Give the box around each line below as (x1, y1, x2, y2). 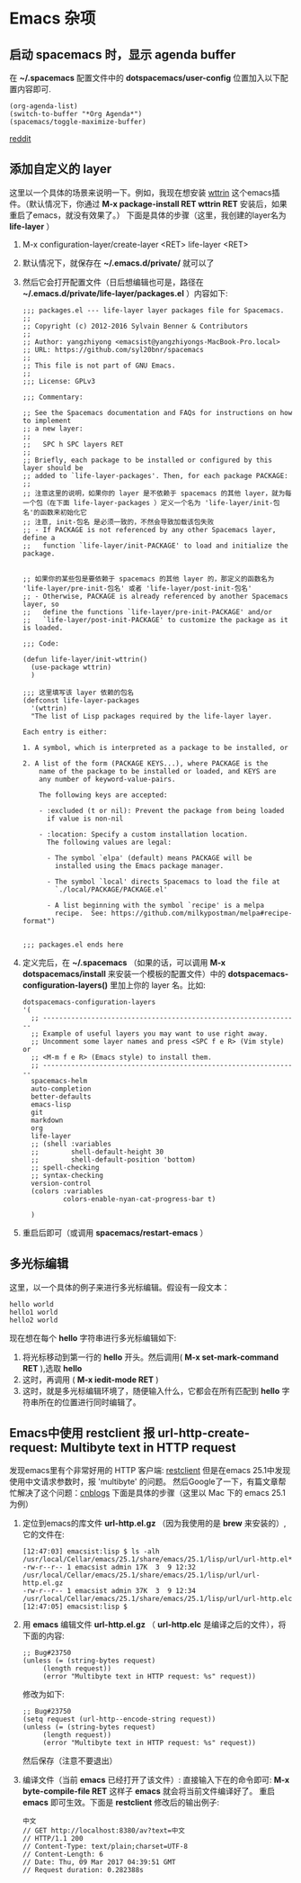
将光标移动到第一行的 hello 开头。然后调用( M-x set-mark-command (22, 1352, 279, 1362)
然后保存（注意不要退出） (22, 1755, 118, 1766)
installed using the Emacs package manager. (55, 861, 225, 870)
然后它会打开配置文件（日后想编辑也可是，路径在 (22, 276, 204, 287)
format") (22, 916, 56, 926)
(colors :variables (31, 1186, 103, 1196)
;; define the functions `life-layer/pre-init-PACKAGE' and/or (22, 607, 272, 617)
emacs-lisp (31, 1100, 72, 1109)
